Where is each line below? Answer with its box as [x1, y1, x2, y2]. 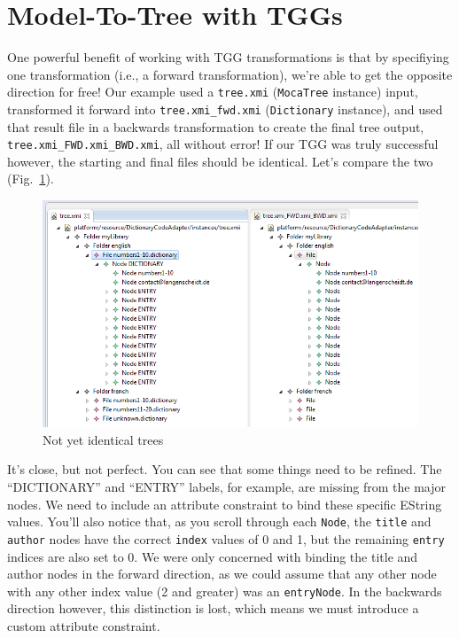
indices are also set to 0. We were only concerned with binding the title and [7, 547, 418, 565]
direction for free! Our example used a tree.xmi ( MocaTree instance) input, [7, 82, 418, 101]
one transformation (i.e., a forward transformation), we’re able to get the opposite [7, 65, 453, 83]
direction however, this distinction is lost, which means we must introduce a [7, 599, 419, 618]
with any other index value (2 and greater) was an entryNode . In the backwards [7, 581, 442, 600]
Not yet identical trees [43, 430, 164, 448]
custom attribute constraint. [7, 617, 160, 634]
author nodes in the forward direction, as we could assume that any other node [7, 564, 437, 583]
